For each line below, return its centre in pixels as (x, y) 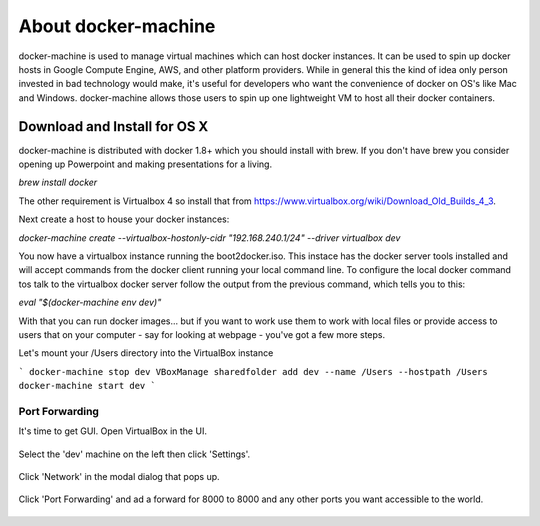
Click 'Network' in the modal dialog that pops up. (119, 477)
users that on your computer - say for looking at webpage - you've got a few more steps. (201, 334)
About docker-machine (117, 26)
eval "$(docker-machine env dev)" (90, 302)
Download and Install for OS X (113, 126)
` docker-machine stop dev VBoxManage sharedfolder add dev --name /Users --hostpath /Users (253, 371)
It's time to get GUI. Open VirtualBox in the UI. (112, 431)
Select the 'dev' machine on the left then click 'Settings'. (134, 454)
